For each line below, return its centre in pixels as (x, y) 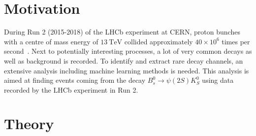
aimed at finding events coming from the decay (75, 80)
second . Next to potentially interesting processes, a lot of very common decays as (128, 51)
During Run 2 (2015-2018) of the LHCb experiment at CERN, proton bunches (122, 32)
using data (218, 80)
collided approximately (159, 41)
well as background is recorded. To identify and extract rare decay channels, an (124, 60)
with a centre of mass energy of (51, 41)
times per (236, 41)
